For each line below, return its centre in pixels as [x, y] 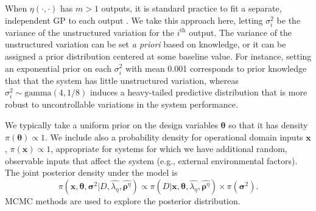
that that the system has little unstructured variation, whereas [122, 80]
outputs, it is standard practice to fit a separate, [191, 8]
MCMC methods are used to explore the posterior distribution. [123, 201]
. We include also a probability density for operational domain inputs [174, 137]
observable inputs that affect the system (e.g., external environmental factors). [151, 160]
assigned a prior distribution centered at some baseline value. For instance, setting [158, 56]
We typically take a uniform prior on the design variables [111, 125]
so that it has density [268, 125]
